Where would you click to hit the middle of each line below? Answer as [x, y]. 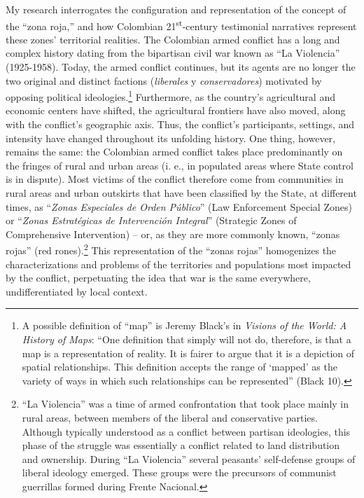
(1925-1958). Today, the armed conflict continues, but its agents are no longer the [181, 67]
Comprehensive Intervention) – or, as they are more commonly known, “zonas [173, 234]
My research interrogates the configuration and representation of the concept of [176, 9]
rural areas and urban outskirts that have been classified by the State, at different [181, 193]
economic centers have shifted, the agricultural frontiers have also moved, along [176, 110]
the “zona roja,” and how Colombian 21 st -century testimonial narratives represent [181, 25]
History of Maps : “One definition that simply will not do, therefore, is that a [187, 339]
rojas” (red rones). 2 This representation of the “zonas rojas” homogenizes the [171, 249]
